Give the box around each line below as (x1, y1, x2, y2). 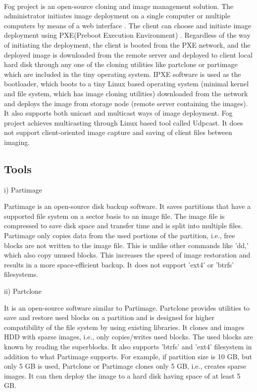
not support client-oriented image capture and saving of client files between (4, 127, 232, 137)
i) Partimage (4, 184, 42, 195)
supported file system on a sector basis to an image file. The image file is (4, 210, 225, 221)
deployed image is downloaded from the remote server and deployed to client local (4, 49, 253, 60)
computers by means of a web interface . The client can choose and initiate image (4, 20, 252, 30)
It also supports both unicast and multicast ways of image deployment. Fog (4, 108, 233, 118)
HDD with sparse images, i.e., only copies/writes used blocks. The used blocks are (4, 331, 253, 342)
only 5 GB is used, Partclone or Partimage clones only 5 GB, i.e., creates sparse (4, 361, 247, 371)
